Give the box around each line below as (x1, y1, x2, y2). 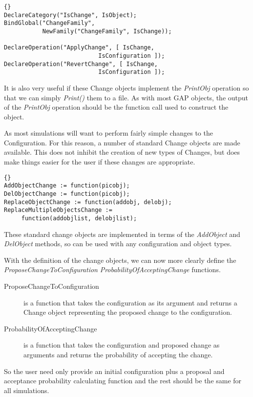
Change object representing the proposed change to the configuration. (23, 307, 232, 317)
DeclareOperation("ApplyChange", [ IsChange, (4, 44, 154, 51)
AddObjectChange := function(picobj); (4, 182, 130, 189)
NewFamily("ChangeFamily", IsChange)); (42, 27, 172, 35)
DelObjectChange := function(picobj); (4, 190, 130, 197)
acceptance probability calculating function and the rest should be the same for (4, 375, 242, 386)
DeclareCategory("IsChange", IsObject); (4, 11, 137, 19)
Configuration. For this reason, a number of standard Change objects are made (4, 137, 240, 147)
